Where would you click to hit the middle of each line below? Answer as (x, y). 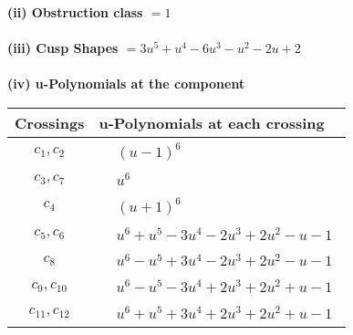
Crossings (50, 122)
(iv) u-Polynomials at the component (126, 84)
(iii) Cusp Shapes (63, 48)
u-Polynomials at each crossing (212, 122)
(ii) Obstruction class (75, 12)
